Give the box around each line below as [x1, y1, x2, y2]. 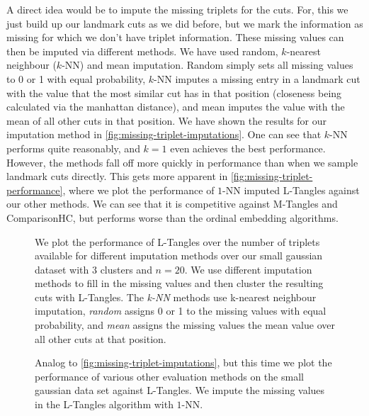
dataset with [35, 262, 89, 276]
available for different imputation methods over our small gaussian [35, 248, 323, 263]
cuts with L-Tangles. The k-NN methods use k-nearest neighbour [35, 289, 317, 304]
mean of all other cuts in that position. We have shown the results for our [6, 113, 327, 128]
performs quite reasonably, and [6, 140, 140, 155]
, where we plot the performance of [62, 182, 215, 197]
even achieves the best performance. [170, 140, 326, 155]
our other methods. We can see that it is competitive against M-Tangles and [6, 196, 338, 211]
